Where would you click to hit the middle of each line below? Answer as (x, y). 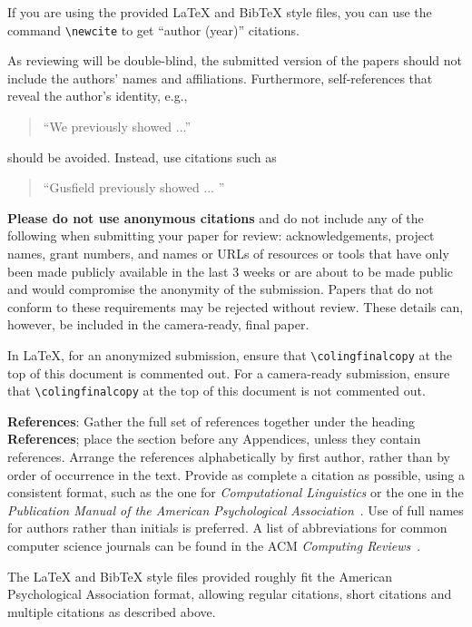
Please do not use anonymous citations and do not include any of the (216, 217)
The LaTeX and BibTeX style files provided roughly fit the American (200, 576)
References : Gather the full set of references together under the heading (211, 421)
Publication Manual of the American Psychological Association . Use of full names (236, 509)
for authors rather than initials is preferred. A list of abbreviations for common (227, 528)
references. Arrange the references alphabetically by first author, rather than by (229, 457)
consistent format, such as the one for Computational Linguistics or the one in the (236, 492)
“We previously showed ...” (117, 127)
